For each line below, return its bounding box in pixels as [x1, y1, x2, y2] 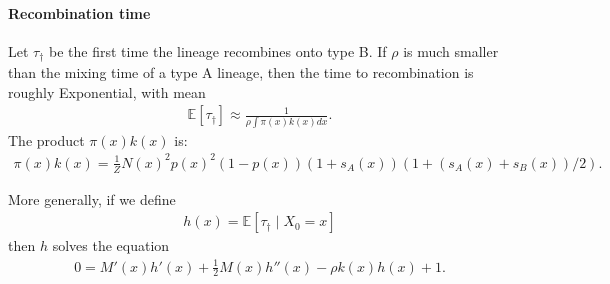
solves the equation [52, 235, 170, 256]
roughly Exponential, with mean [8, 81, 206, 102]
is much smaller [403, 40, 499, 61]
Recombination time [8, 2, 151, 23]
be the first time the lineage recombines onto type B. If [49, 40, 387, 61]
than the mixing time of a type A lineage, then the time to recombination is [8, 62, 474, 83]
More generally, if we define [8, 188, 176, 209]
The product [8, 129, 85, 150]
